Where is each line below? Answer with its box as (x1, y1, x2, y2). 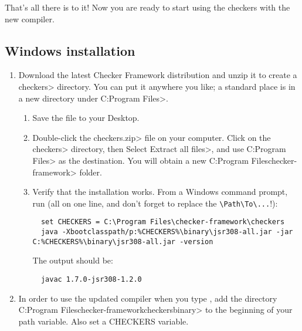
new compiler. (5, 12, 55, 25)
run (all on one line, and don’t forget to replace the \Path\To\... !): (32, 197, 278, 209)
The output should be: (32, 254, 113, 266)
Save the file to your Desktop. (32, 112, 140, 124)
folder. (79, 165, 102, 178)
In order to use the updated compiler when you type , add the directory (18, 292, 277, 304)
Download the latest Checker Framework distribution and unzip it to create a (18, 69, 297, 81)
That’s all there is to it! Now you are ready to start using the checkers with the (5, 1, 290, 13)
